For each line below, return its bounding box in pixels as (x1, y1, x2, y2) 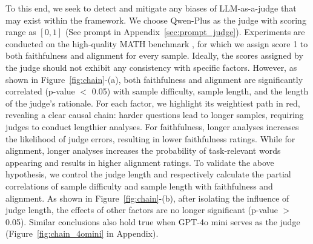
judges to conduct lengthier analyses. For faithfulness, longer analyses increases (5, 120, 299, 133)
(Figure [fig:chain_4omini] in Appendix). (5, 227, 159, 240)
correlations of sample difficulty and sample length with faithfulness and (5, 179, 273, 192)
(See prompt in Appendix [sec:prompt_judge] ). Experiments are (65, 25, 305, 38)
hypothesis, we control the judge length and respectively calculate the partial (5, 168, 291, 180)
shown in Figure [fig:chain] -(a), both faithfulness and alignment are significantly (5, 73, 303, 85)
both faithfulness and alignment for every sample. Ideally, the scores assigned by (5, 49, 303, 62)
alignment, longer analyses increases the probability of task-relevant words (5, 144, 281, 157)
